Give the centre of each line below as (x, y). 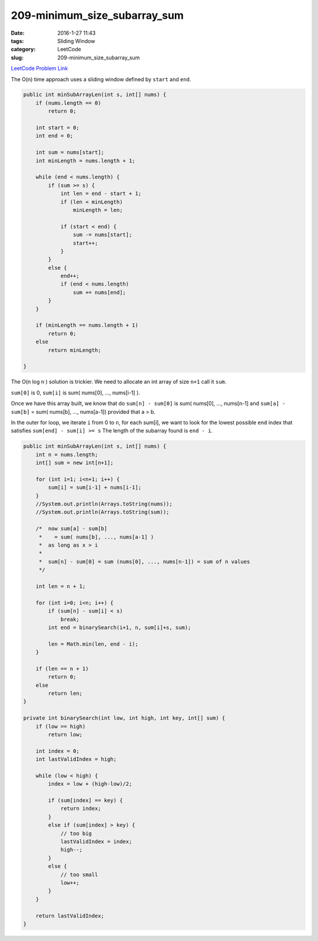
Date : (18, 33)
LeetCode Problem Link (39, 68)
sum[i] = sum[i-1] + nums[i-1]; (95, 488)
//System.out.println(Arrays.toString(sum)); (102, 512)
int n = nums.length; (67, 454)
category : (23, 49)
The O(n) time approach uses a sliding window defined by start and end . (101, 79)
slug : (17, 57)
